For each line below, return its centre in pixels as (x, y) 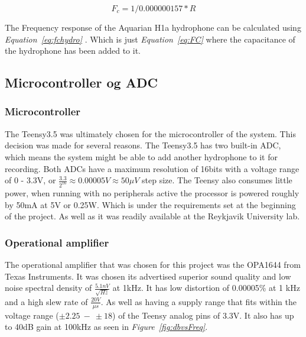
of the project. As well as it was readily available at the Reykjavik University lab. (152, 216)
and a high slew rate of (46, 301)
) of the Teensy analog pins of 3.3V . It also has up (203, 315)
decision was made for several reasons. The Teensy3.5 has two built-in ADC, (143, 145)
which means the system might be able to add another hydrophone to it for (141, 156)
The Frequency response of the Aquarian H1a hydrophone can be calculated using (153, 27)
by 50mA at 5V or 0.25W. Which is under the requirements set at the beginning (150, 204)
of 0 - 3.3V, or (30, 180)
